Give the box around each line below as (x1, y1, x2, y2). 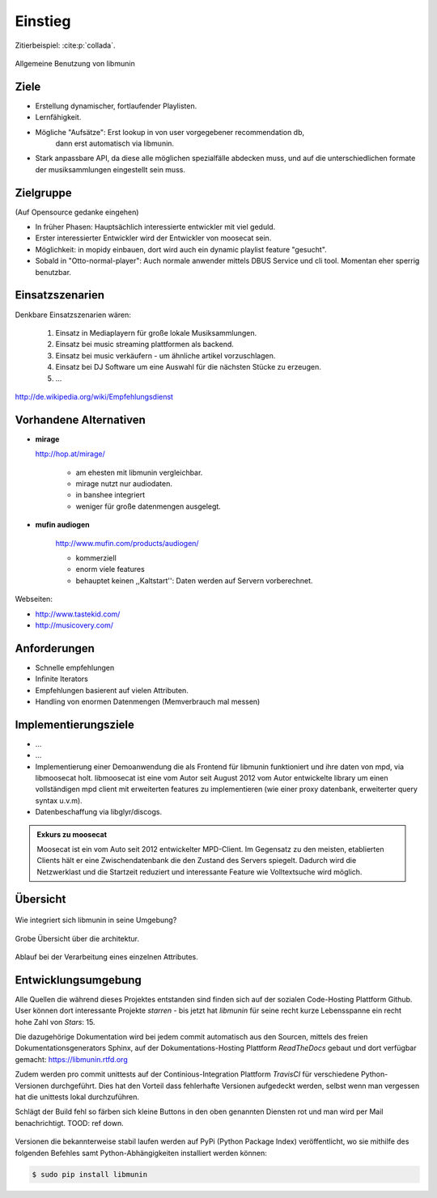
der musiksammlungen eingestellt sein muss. (35, 164, 186, 174)
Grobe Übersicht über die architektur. (15, 933, 139, 943)
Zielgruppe (15, 186, 72, 200)
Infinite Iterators (35, 674, 89, 684)
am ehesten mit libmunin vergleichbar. (75, 468, 203, 477)
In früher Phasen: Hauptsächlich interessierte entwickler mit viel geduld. (35, 222, 276, 232)
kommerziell (75, 552, 117, 562)
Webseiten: (15, 595, 53, 604)
